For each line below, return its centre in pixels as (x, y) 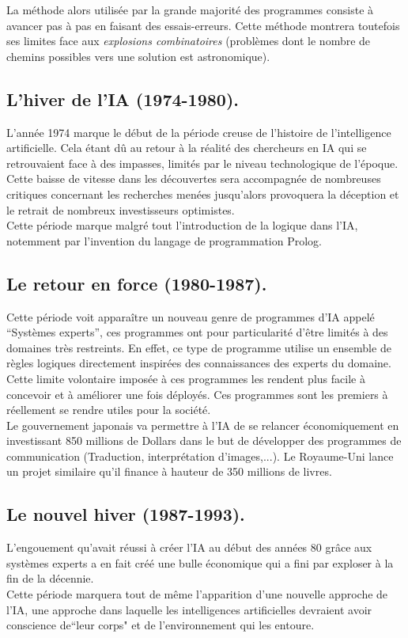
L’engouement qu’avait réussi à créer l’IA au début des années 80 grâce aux (189, 547)
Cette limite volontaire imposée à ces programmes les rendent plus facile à (186, 378)
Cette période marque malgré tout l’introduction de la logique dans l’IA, (182, 225)
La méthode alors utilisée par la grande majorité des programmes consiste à (190, 9)
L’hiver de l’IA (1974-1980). (123, 99)
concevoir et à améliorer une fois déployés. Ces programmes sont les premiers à (197, 394)
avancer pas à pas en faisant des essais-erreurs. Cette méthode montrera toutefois (203, 25)
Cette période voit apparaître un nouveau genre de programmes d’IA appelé (191, 316)
